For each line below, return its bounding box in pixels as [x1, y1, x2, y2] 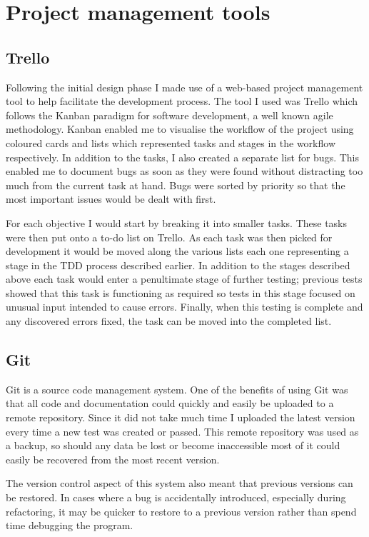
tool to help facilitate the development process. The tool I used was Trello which [6, 94, 358, 109]
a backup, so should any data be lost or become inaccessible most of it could [6, 438, 340, 453]
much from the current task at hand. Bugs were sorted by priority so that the [6, 177, 345, 192]
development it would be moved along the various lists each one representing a [6, 244, 349, 259]
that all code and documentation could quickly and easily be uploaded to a [6, 396, 334, 411]
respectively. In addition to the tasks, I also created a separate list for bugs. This [6, 149, 360, 164]
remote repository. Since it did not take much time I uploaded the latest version [6, 410, 355, 425]
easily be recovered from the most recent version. [6, 451, 220, 466]
